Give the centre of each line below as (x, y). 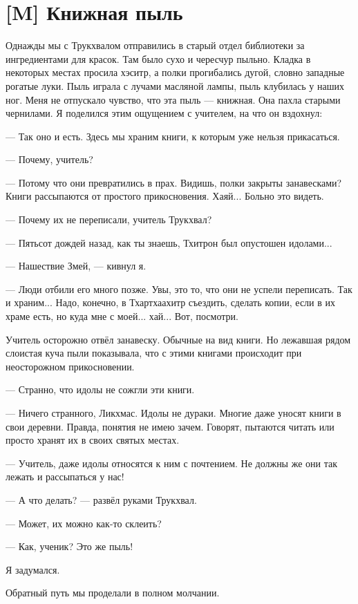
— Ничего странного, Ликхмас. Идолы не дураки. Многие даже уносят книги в (173, 413)
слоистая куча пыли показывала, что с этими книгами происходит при (154, 353)
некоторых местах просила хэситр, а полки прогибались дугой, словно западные (175, 72)
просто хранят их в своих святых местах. (93, 440)
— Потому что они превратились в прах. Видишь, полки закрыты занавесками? (174, 182)
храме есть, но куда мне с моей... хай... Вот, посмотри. (122, 316)
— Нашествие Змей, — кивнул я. (76, 266)
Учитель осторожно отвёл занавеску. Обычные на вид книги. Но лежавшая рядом (178, 339)
